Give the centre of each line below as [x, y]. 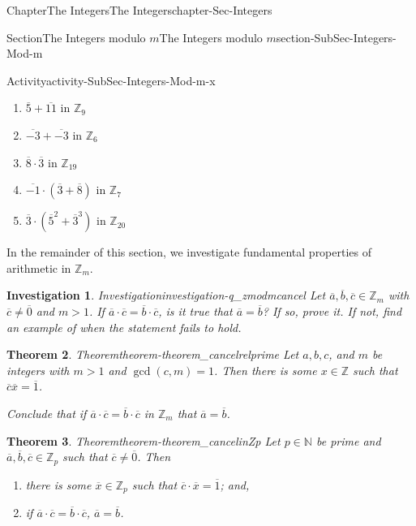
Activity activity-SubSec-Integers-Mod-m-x [111, 80]
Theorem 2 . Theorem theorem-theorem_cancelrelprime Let [153, 354]
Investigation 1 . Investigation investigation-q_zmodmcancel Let [166, 295]
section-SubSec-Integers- [336, 37]
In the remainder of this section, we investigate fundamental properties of [189, 252]
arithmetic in [39, 267]
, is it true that [195, 310]
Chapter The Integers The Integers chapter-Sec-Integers [139, 10]
